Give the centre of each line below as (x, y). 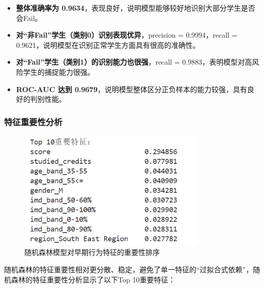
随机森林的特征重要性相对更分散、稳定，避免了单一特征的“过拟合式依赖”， (129, 269)
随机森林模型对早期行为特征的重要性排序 (92, 252)
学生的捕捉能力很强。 (59, 71)
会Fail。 (29, 18)
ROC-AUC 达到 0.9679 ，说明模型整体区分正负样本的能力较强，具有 (131, 89)
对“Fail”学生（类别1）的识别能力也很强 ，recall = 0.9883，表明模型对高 (134, 62)
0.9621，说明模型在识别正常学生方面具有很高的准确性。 (108, 45)
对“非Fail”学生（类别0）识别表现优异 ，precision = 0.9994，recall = (127, 35)
